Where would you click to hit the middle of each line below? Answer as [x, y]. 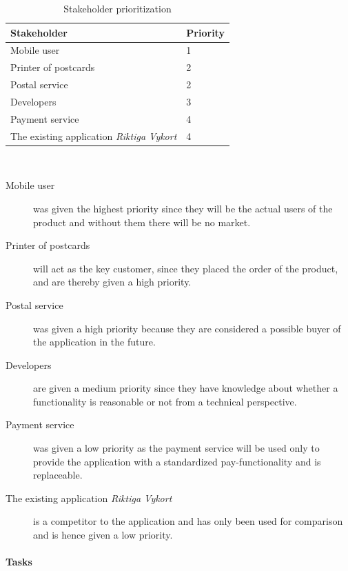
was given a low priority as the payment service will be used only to [176, 448]
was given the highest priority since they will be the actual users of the [183, 208]
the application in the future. [94, 342]
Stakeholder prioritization [117, 8]
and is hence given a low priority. [103, 535]
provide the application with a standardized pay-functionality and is [177, 461]
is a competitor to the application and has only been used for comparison [188, 521]
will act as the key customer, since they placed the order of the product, [186, 268]
